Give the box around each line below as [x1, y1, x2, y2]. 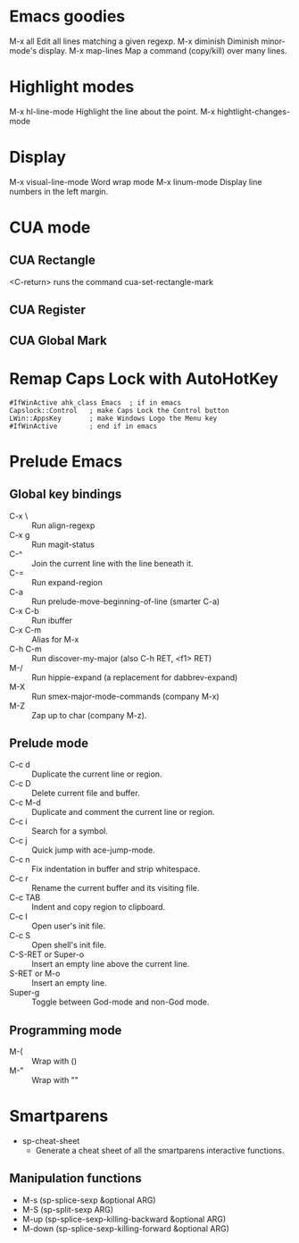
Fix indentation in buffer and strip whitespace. [31, 864, 201, 875]
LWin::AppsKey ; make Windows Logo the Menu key [9, 414, 218, 423]
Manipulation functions [9, 1171, 142, 1186]
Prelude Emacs [9, 451, 123, 471]
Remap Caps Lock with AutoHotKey [9, 368, 278, 389]
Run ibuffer [31, 615, 73, 626]
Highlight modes [9, 77, 135, 97]
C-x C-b [9, 605, 40, 616]
